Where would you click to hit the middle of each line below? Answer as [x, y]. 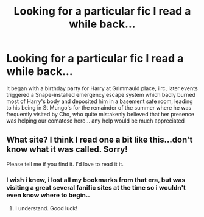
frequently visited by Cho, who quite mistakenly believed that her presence [100, 114]
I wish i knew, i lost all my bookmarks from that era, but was [96, 180]
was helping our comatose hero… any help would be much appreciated [95, 121]
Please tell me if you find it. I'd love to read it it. [65, 164]
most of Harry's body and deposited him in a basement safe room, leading [100, 101]
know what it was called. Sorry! [67, 150]
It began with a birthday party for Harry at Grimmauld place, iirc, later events [102, 88]
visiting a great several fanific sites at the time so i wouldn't [96, 187]
